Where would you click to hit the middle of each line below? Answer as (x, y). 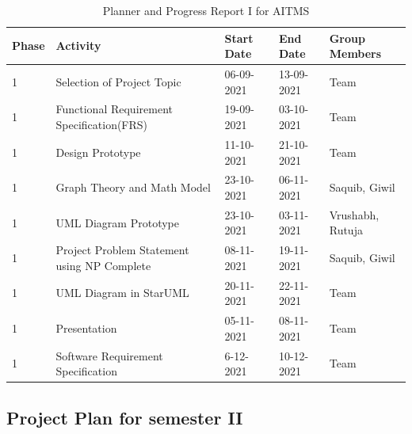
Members (355, 53)
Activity (78, 46)
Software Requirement (109, 355)
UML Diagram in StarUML (122, 293)
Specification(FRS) (102, 125)
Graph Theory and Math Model (133, 187)
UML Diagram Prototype (117, 222)
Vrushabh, (354, 214)
